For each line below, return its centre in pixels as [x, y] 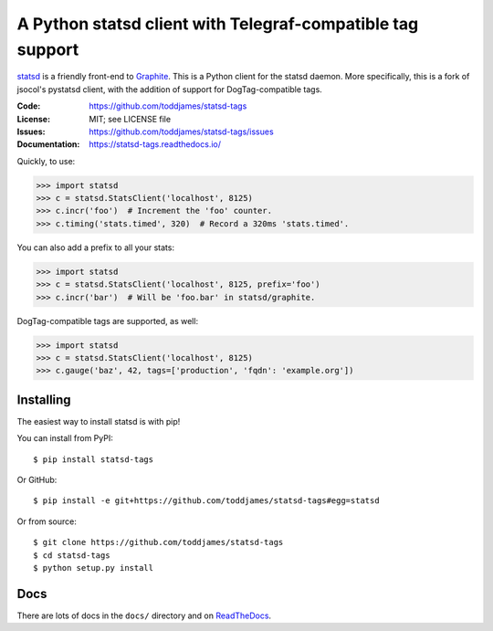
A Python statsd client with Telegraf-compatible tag [218, 24]
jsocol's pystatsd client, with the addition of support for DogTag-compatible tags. [170, 89]
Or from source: [47, 521]
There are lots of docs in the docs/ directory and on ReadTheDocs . [144, 615]
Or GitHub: [37, 480]
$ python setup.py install [94, 568]
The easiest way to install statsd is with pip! [99, 421]
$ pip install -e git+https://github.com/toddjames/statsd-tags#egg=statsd [206, 501]
